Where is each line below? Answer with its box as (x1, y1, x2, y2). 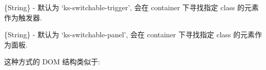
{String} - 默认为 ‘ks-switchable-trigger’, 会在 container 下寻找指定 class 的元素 (4, 2, 259, 12)
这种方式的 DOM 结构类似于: (4, 56, 100, 67)
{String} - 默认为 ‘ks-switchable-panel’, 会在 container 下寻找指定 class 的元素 (4, 29, 255, 40)
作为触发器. (4, 12, 42, 22)
